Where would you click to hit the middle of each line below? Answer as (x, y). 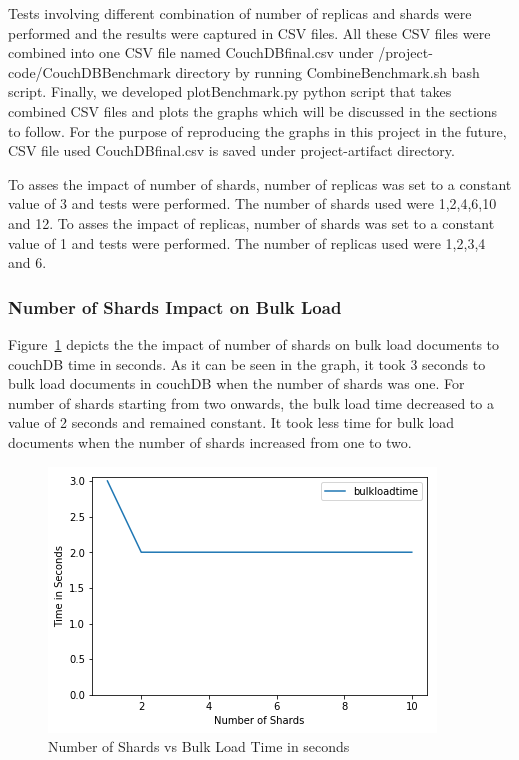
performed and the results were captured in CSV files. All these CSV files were (249, 32)
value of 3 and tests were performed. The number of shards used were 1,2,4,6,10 (252, 203)
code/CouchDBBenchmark (89, 71)
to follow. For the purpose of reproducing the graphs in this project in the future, (257, 130)
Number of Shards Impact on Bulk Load (175, 306)
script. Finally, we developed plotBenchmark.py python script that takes (230, 91)
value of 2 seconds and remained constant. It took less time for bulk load (231, 422)
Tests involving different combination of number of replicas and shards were (240, 13)
